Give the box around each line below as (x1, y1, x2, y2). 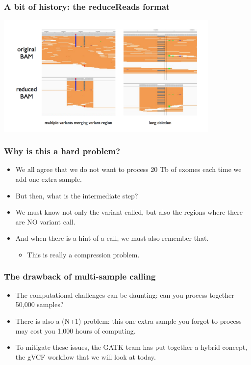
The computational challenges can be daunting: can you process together (15, 289, 234, 300)
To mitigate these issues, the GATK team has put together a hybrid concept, (15, 342, 248, 352)
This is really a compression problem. (27, 249, 140, 259)
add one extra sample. (15, 173, 82, 184)
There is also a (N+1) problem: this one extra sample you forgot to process (15, 315, 242, 326)
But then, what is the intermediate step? (15, 190, 138, 200)
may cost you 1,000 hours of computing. (15, 325, 136, 336)
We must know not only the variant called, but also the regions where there (15, 207, 243, 217)
